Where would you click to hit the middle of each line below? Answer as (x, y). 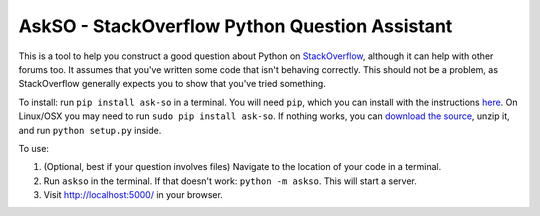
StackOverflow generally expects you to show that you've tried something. (172, 84)
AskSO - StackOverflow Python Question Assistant (235, 26)
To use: (34, 148)
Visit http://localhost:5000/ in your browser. (133, 195)
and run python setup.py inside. (90, 130)
